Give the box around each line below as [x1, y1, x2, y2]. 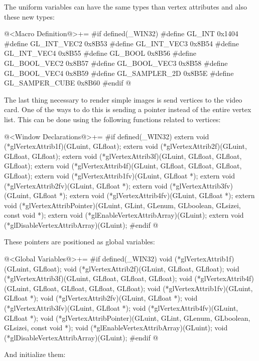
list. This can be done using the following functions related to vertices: [4, 114, 221, 124]
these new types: [4, 11, 55, 22]
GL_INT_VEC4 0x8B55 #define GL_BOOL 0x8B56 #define [4, 48, 197, 58]
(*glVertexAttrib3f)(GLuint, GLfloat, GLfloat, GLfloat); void [4, 273, 192, 284]
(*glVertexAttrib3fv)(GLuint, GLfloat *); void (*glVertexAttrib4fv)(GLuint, [4, 303, 238, 313]
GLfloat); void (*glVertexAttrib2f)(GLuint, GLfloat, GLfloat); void [33, 263, 239, 274]
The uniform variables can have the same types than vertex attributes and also [4, 2, 247, 12]
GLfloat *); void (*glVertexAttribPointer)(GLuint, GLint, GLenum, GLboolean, [4, 312, 250, 323]
